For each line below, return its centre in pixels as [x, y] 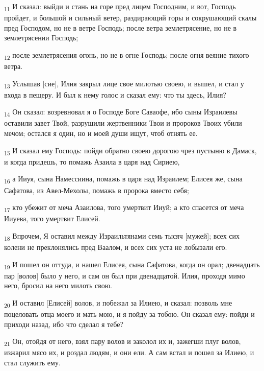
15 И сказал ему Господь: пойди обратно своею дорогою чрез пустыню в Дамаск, [130, 151]
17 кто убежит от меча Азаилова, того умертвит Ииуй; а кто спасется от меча [124, 208]
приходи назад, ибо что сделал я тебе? [64, 324]
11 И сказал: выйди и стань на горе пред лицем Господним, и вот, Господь [120, 7]
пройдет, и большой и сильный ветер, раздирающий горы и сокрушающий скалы [130, 18]
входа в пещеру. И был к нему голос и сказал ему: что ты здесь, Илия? [115, 94]
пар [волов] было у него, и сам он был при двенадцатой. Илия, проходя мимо [125, 275]
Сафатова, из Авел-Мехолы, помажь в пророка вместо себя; [97, 190]
